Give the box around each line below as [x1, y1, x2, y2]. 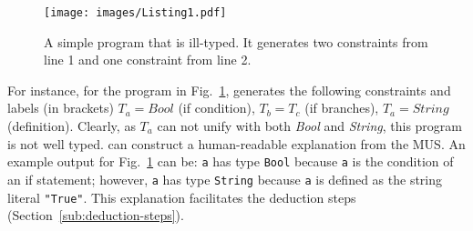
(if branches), [304, 98, 379, 117]
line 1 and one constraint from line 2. [44, 50, 252, 69]
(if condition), [178, 98, 255, 117]
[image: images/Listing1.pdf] [44, 6, 227, 19]
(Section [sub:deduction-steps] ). [7, 206, 184, 225]
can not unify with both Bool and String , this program [157, 116, 462, 136]
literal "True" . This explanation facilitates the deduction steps [7, 187, 356, 206]
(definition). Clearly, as [7, 116, 136, 136]
